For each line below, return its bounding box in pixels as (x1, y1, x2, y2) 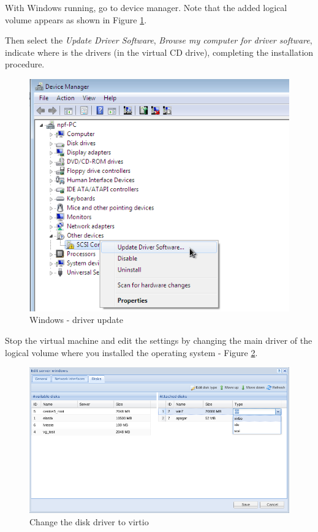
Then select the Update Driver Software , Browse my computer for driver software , (5, 34, 312, 47)
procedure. (5, 58, 45, 70)
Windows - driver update (29, 313, 124, 326)
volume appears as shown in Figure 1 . (5, 13, 147, 26)
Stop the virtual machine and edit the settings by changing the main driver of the (5, 333, 312, 346)
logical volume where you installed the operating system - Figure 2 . (5, 346, 258, 359)
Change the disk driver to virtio (29, 515, 149, 528)
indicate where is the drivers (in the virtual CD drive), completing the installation (5, 45, 314, 58)
